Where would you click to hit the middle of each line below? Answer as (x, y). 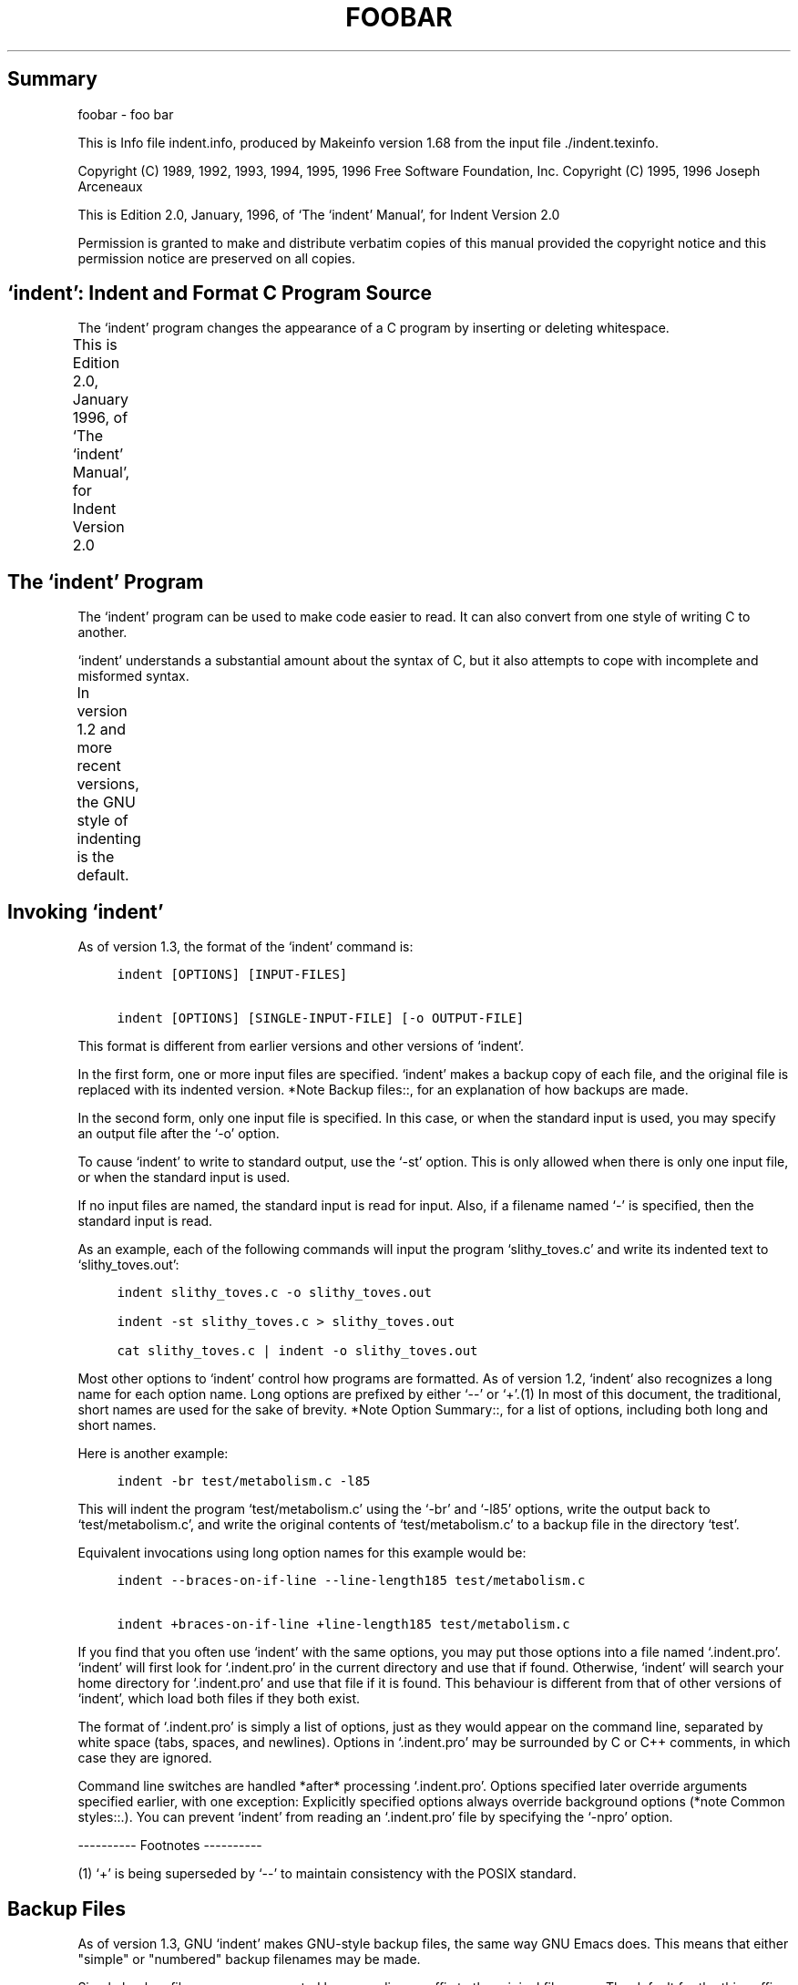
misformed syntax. (133, 676)
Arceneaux (110, 186)
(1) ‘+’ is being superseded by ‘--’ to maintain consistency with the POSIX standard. (327, 1874)
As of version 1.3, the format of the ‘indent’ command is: (246, 947)
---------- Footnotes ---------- (170, 1846)
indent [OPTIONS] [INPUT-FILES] (232, 975)
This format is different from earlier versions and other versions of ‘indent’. (301, 1046)
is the (96, 857)
